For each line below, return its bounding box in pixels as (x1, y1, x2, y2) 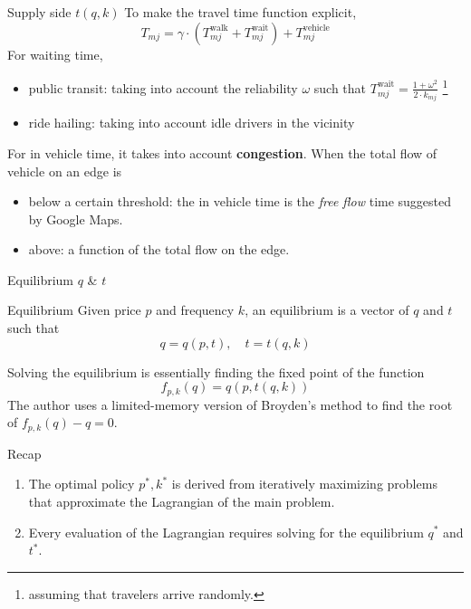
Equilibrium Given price (7, 300, 141, 319)
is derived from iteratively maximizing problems (171, 474, 437, 493)
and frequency (156, 300, 235, 319)
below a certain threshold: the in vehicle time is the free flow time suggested (28, 192, 452, 211)
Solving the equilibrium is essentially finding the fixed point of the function (7, 362, 425, 381)
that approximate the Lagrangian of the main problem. (28, 491, 335, 510)
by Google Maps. (28, 209, 123, 228)
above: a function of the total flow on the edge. (28, 240, 290, 259)
